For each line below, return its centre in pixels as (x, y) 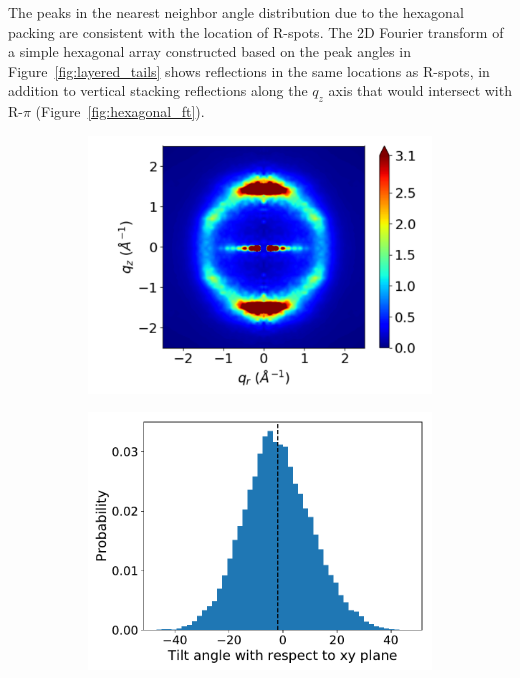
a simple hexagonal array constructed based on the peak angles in (209, 51)
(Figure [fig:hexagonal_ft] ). (120, 111)
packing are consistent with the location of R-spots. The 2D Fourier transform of (256, 31)
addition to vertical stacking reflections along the (158, 90)
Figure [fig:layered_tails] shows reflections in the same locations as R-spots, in (249, 70)
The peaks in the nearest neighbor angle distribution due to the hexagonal (236, 12)
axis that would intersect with (420, 90)
